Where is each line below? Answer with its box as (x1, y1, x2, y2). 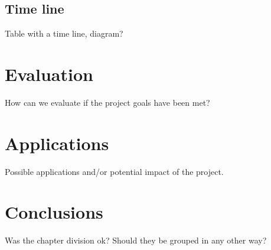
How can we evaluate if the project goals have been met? (5, 96, 210, 108)
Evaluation (5, 61, 93, 86)
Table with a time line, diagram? (5, 27, 123, 40)
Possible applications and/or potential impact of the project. (5, 165, 224, 177)
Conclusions (5, 200, 103, 224)
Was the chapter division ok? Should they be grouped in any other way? (5, 234, 267, 246)
